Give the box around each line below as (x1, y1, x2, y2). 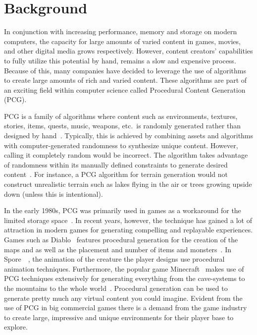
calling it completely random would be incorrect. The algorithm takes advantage (4, 150, 248, 160)
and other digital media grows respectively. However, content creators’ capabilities (4, 46, 253, 56)
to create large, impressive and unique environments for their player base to (4, 312, 234, 322)
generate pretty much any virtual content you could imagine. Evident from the (4, 292, 243, 303)
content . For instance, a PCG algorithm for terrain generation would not (4, 169, 228, 179)
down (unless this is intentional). (4, 188, 103, 199)
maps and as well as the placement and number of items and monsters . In (4, 244, 232, 254)
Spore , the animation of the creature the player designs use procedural (4, 254, 225, 264)
